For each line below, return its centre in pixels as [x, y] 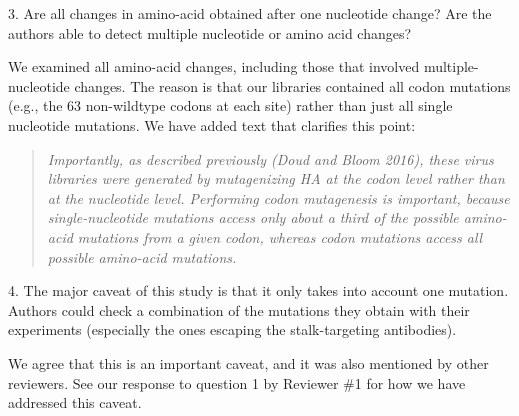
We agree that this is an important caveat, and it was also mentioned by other [248, 362]
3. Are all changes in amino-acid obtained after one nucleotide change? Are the [250, 13]
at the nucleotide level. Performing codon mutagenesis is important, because [278, 197]
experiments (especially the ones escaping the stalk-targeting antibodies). [232, 329]
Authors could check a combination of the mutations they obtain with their [239, 309]
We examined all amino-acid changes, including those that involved [214, 66]
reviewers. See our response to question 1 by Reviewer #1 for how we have [237, 382]
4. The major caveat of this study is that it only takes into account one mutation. [258, 290]
